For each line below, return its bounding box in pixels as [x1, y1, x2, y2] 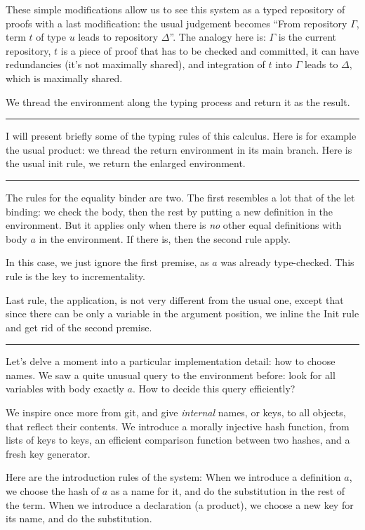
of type [36, 29, 66, 44]
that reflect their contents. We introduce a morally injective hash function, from [6, 418, 350, 433]
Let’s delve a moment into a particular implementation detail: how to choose [6, 354, 336, 369]
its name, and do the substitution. [6, 511, 152, 526]
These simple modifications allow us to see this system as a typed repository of [6, 2, 345, 16]
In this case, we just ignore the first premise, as [6, 255, 209, 270]
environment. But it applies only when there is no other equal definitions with [6, 218, 342, 232]
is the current [278, 29, 337, 44]
